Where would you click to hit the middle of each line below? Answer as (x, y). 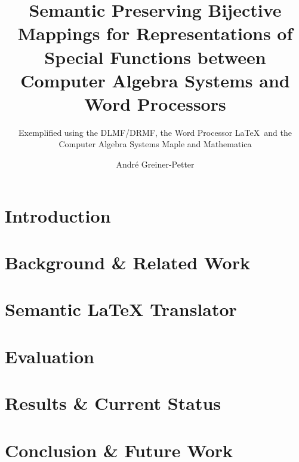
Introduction (58, 215)
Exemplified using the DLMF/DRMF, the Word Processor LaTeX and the (155, 132)
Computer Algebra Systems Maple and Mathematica (155, 144)
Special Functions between (155, 57)
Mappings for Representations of (155, 33)
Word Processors (155, 103)
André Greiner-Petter (155, 164)
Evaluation (50, 356)
